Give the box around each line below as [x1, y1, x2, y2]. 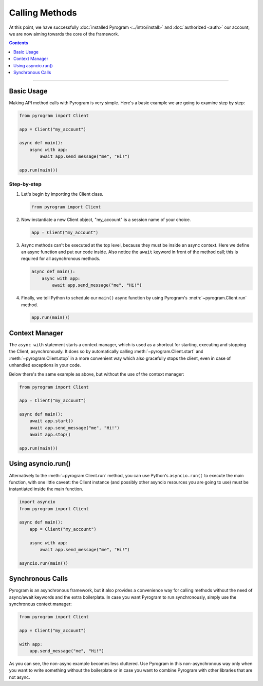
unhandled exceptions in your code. [9, 362, 81, 368]
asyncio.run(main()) [19, 560, 68, 566]
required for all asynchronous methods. [21, 256, 101, 261]
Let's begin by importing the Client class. [21, 191, 104, 197]
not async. [9, 674, 30, 680]
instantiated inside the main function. [9, 486, 83, 492]
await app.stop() [29, 432, 71, 438]
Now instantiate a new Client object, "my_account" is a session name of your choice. [21, 217, 191, 222]
